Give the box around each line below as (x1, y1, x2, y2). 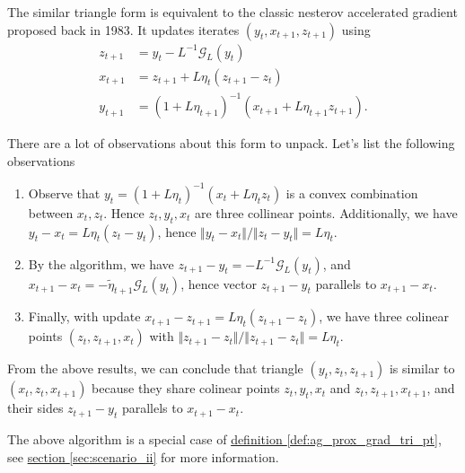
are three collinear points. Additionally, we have (194, 203, 458, 222)
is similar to (389, 359, 455, 378)
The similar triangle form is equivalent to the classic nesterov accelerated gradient (7, 3, 458, 21)
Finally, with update (28, 307, 141, 326)
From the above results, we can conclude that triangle (7, 359, 303, 378)
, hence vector (180, 274, 257, 293)
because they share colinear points (92, 379, 280, 398)
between (28, 203, 74, 222)
